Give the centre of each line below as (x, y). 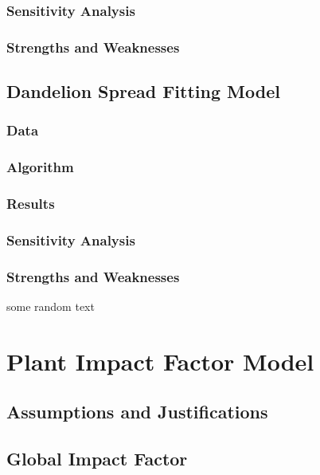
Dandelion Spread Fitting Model (143, 91)
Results (31, 204)
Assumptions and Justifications (137, 412)
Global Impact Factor (97, 459)
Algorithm (40, 167)
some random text (51, 306)
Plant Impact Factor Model (160, 361)
